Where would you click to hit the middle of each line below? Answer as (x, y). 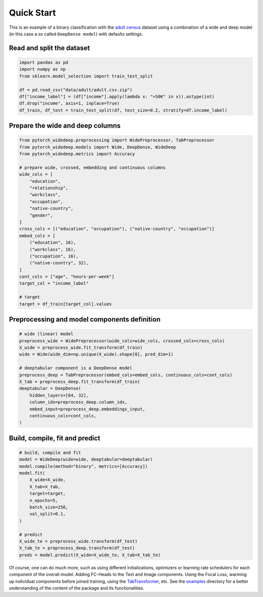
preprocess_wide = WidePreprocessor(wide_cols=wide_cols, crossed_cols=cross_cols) (122, 341)
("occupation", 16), (54, 256)
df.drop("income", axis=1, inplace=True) (69, 103)
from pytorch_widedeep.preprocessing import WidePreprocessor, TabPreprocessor (117, 140)
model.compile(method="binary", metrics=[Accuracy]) (84, 466)
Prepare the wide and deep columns (65, 126)
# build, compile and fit (50, 453)
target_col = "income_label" (54, 283)
